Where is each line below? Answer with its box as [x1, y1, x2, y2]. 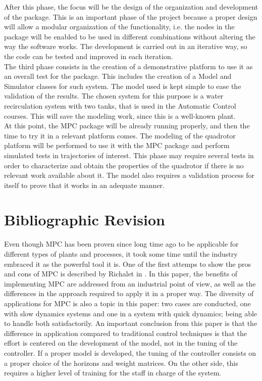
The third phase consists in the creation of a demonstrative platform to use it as [4, 61, 253, 71]
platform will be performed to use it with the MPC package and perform [4, 140, 230, 151]
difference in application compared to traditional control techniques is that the [4, 327, 247, 338]
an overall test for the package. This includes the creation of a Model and [4, 71, 232, 81]
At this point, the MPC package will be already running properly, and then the [4, 120, 250, 131]
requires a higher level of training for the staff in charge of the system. [4, 367, 222, 378]
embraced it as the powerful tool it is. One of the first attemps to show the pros [4, 258, 251, 269]
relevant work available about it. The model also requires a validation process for [4, 170, 254, 180]
